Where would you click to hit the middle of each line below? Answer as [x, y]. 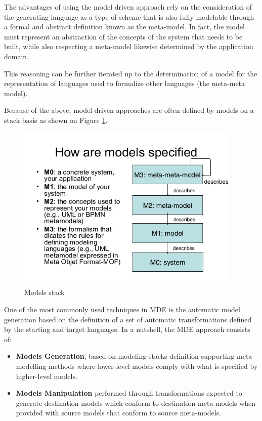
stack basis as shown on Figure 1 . [56, 120]
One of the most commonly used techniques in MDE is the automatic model [122, 309]
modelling [31, 366]
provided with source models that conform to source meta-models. [119, 413]
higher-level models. [47, 376]
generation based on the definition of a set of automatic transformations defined [128, 319]
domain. [17, 56]
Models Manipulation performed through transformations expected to [129, 393]
